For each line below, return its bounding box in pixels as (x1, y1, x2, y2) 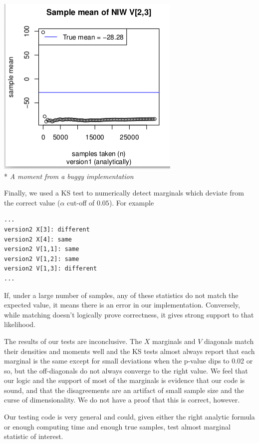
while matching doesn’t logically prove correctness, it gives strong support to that (4, 309, 254, 319)
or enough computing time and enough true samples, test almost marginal (4, 421, 231, 431)
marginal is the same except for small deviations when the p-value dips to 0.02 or (4, 355, 253, 366)
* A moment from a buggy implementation (4, 170, 134, 181)
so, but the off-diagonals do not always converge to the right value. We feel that (4, 365, 248, 375)
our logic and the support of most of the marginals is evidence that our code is (4, 375, 245, 385)
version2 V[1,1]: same (4, 245, 79, 253)
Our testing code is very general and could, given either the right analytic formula (4, 411, 255, 422)
